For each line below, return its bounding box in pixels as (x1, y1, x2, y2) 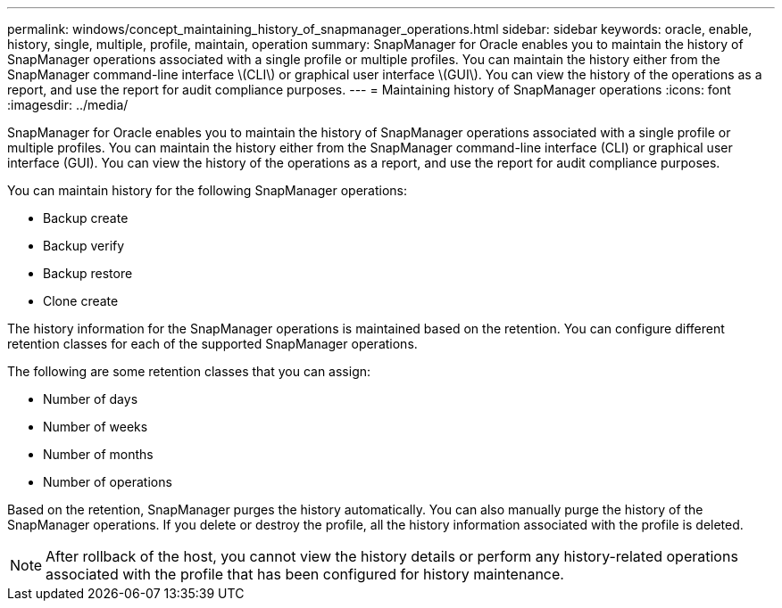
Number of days (43, 391, 138, 407)
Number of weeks (43, 419, 148, 434)
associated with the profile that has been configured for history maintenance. (46, 565, 564, 583)
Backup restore (43, 266, 133, 281)
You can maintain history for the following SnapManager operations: (7, 183, 407, 198)
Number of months (43, 447, 154, 462)
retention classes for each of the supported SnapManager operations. (7, 336, 418, 351)
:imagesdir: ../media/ (7, 97, 129, 112)
